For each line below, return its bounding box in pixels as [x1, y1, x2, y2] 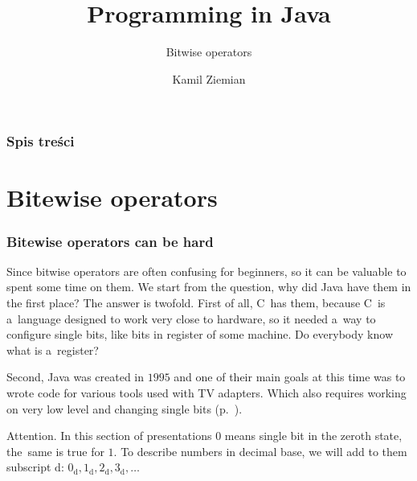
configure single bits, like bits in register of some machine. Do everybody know [6, 326, 393, 343]
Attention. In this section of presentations [6, 427, 212, 444]
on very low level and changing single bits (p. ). [6, 400, 243, 417]
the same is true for [6, 442, 104, 459]
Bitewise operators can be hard [6, 231, 214, 251]
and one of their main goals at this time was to [174, 368, 406, 385]
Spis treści [6, 131, 75, 151]
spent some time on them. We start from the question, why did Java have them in [6, 278, 411, 295]
